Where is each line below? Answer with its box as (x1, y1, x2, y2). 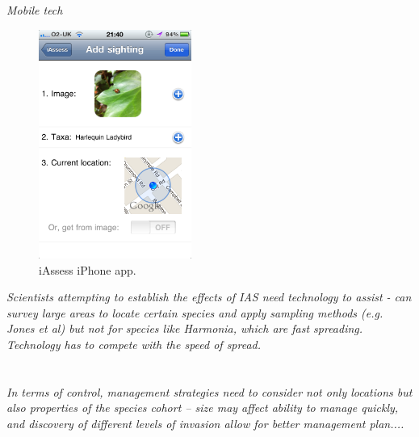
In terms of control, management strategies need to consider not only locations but (6, 383, 413, 400)
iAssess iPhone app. (39, 261, 136, 278)
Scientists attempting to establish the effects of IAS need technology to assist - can (6, 288, 412, 305)
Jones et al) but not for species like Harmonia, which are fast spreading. (6, 320, 363, 337)
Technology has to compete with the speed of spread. (6, 336, 262, 353)
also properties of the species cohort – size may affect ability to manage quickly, (6, 399, 399, 416)
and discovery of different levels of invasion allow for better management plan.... (6, 414, 404, 431)
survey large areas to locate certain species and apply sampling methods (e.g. (6, 304, 383, 321)
